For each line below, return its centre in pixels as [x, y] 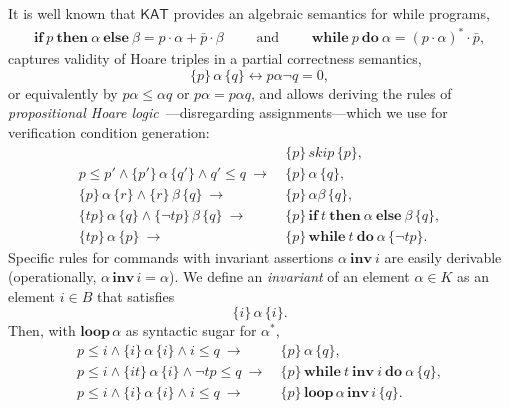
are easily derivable [443, 256]
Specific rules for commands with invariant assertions [171, 256]
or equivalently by [63, 92]
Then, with [42, 330]
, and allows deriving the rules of [351, 92]
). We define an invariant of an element [289, 276]
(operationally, [52, 276]
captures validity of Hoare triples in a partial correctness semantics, [215, 58]
